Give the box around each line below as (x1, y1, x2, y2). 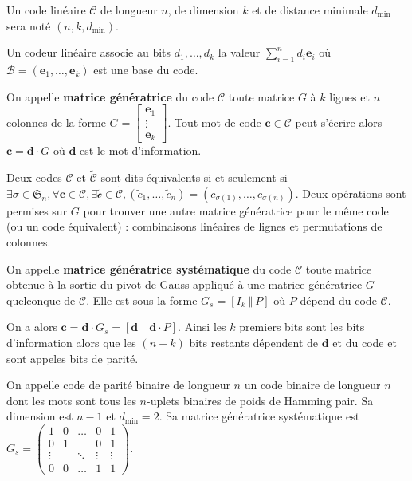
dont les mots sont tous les (6, 392, 136, 408)
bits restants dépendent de (189, 333, 319, 350)
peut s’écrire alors (295, 113, 383, 130)
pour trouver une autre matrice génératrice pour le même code (83, 202, 389, 219)
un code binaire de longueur (244, 377, 381, 393)
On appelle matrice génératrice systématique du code (6, 260, 292, 277)
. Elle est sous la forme (86, 291, 198, 308)
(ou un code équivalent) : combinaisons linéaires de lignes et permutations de (6, 218, 383, 235)
